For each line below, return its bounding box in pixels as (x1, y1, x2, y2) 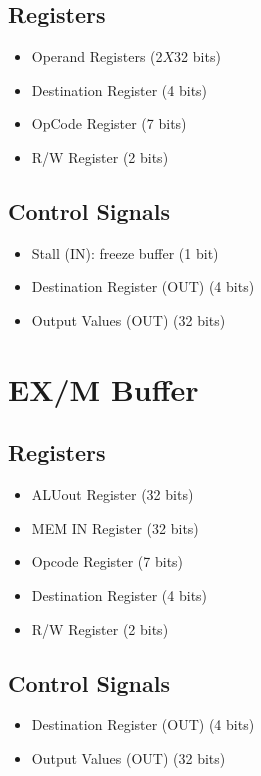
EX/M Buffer (8, 368, 199, 409)
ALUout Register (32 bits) (31, 484, 194, 505)
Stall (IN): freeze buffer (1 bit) (31, 242, 219, 263)
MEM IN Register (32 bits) (31, 517, 199, 538)
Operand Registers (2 (31, 46, 163, 67)
